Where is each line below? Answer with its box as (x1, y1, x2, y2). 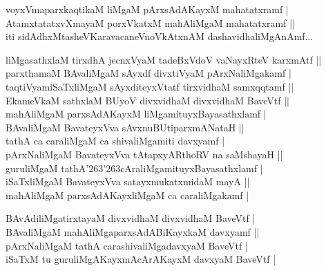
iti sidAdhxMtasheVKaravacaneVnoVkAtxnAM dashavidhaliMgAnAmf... (6, 29, 314, 44)
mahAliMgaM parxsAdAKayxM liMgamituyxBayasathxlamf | (6, 106, 267, 121)
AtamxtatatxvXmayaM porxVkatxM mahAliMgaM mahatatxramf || (6, 15, 295, 30)
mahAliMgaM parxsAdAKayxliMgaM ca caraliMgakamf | (6, 187, 249, 202)
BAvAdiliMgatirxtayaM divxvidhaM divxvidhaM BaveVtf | (6, 211, 256, 225)
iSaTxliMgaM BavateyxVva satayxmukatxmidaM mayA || (6, 174, 250, 189)
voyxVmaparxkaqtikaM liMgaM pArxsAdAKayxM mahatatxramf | (6, 2, 289, 16)
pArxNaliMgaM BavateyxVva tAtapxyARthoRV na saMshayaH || (6, 147, 283, 161)
